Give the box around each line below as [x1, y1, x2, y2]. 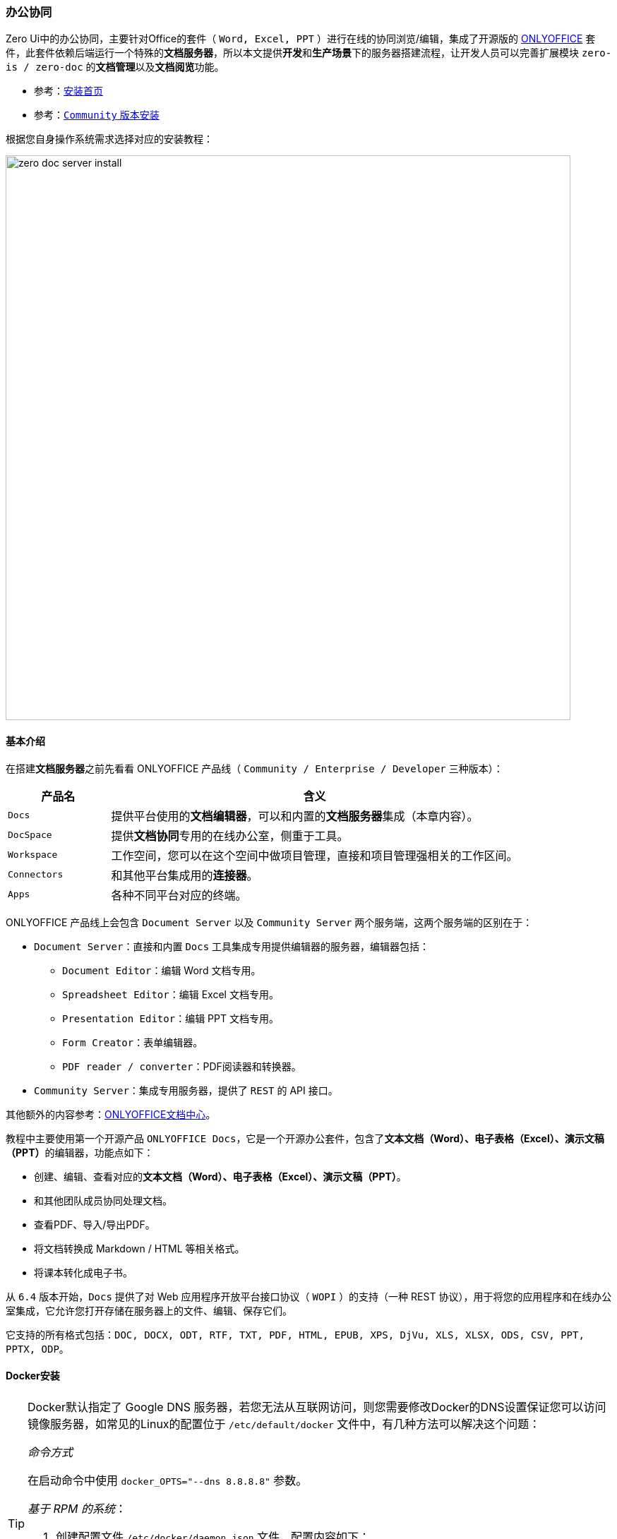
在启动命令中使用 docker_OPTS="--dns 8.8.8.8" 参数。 [28, 1473, 308, 1487]
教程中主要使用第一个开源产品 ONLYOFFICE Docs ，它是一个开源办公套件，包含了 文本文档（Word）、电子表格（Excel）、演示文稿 [6, 1132, 604, 1144]
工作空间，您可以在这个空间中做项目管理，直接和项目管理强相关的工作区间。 [111, 848, 518, 863]
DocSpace [8, 830, 52, 841]
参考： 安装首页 [34, 85, 103, 97]
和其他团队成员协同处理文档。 [34, 1194, 172, 1206]
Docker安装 [6, 1370, 60, 1382]
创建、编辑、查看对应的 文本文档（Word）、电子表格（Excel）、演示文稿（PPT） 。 [34, 1170, 407, 1182]
